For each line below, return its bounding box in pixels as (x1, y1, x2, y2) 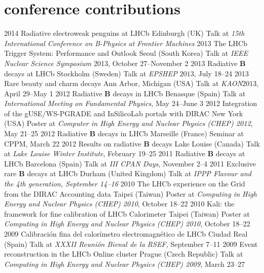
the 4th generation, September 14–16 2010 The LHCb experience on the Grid (4, 178, 246, 189)
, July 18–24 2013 (194, 68, 249, 78)
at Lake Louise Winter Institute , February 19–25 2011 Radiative (4, 148, 206, 159)
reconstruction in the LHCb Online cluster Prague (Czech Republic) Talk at (4, 248, 243, 259)
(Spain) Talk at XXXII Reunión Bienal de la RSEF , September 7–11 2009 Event (4, 238, 258, 249)
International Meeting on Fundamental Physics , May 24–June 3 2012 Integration (4, 98, 257, 109)
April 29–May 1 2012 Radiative (4, 88, 102, 98)
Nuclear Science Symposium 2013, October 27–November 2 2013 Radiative (4, 57, 237, 68)
